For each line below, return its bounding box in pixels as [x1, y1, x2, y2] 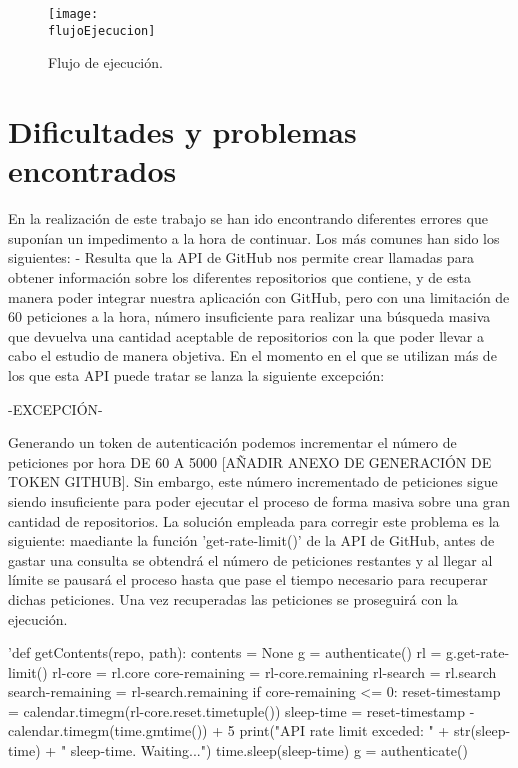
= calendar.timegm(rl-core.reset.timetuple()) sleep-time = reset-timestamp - [8, 700, 475, 721]
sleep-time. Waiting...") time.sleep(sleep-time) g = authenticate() [70, 740, 468, 761]
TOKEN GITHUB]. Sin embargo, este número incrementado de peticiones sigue [8, 471, 498, 492]
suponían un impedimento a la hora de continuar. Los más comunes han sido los [8, 227, 500, 248]
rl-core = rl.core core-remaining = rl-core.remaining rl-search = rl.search [52, 661, 497, 682]
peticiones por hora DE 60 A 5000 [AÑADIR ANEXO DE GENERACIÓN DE [8, 451, 492, 472]
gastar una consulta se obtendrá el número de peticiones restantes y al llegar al [8, 549, 493, 570]
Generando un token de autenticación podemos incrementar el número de [8, 432, 457, 453]
